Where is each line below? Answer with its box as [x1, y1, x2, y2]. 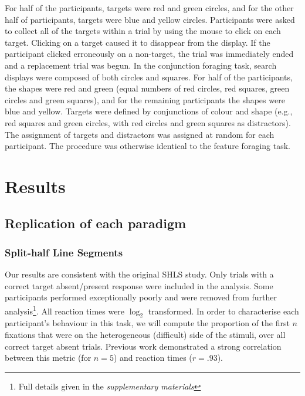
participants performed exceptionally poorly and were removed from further [5, 291, 277, 303]
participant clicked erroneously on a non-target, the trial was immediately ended [5, 48, 294, 60]
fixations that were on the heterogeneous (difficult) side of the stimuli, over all [5, 328, 286, 340]
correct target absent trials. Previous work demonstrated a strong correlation [5, 340, 282, 352]
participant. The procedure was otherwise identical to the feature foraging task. [5, 140, 290, 152]
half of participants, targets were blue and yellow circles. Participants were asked [5, 13, 295, 25]
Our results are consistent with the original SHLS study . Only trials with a [5, 268, 274, 280]
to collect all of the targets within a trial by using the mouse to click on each [5, 25, 281, 37]
